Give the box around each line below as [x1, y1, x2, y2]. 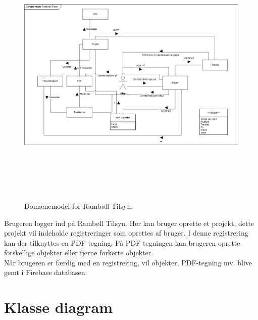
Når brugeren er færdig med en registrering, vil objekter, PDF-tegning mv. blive [4, 257, 252, 267]
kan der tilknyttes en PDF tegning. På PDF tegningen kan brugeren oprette [4, 237, 240, 248]
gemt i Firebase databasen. [4, 267, 87, 278]
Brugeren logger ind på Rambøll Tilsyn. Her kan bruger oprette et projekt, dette [4, 217, 254, 228]
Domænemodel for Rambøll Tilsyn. [24, 200, 133, 211]
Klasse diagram [4, 297, 113, 317]
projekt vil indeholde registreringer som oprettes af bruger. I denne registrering [4, 227, 248, 238]
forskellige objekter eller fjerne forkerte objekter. [4, 247, 153, 258]
